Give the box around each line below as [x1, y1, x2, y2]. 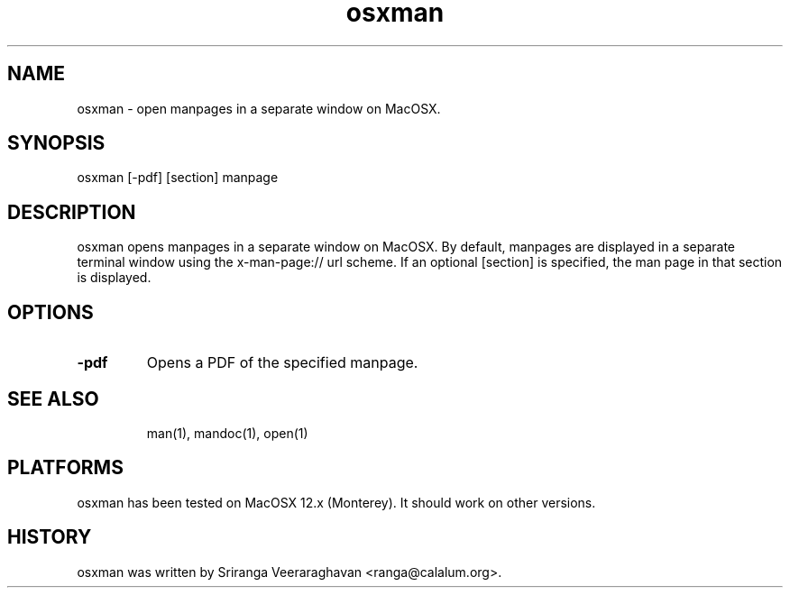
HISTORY [7, 526, 92, 549]
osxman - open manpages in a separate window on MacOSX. [77, 100, 441, 116]
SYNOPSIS [7, 132, 106, 155]
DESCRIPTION [7, 200, 136, 224]
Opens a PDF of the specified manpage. [146, 353, 418, 372]
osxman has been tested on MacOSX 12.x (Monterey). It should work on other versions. [77, 494, 596, 510]
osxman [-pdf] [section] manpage [77, 169, 279, 186]
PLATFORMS [7, 456, 124, 480]
